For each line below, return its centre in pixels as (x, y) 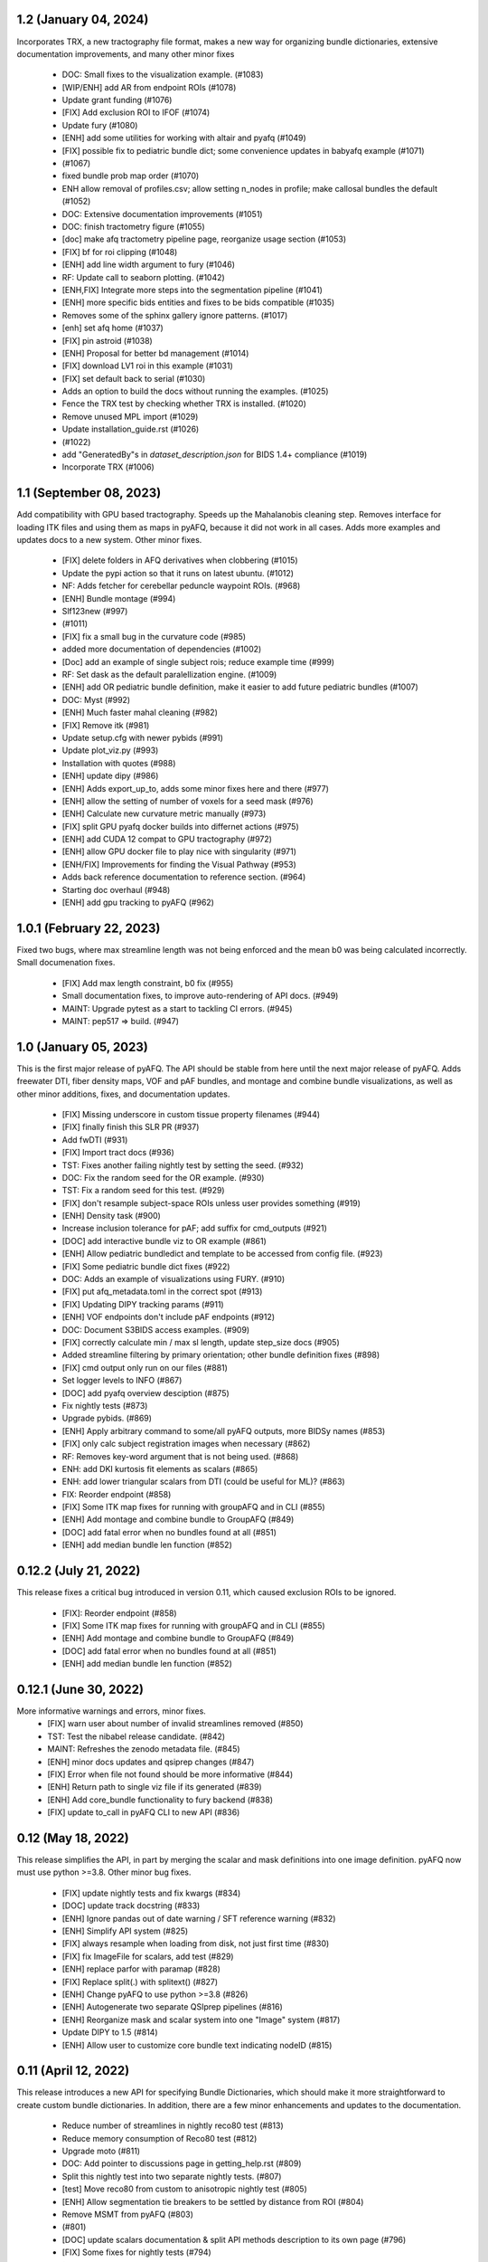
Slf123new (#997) (95, 612)
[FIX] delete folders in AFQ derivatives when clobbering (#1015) (180, 560)
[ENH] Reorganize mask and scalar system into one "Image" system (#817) (201, 2020)
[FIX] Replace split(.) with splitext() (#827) (140, 1982)
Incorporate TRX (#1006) (108, 467)
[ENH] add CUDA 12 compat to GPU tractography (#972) (167, 839)
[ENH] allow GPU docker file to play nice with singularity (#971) (179, 851)
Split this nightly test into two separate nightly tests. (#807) (172, 2176)
